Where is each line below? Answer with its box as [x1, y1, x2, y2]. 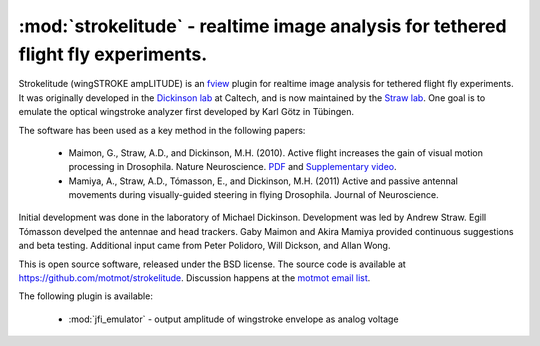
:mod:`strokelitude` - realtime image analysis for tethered [18, 15, 507, 37]
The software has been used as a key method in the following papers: [18, 124, 306, 136]
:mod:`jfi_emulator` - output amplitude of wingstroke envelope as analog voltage [68, 313, 399, 325]
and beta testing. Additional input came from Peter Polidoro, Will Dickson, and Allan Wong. [18, 240, 391, 252]
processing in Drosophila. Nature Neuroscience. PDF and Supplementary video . [68, 161, 397, 173]
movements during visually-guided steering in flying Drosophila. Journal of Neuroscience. [68, 189, 439, 201]
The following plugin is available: [18, 290, 154, 302]
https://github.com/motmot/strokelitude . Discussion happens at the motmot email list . [18, 272, 371, 284]
